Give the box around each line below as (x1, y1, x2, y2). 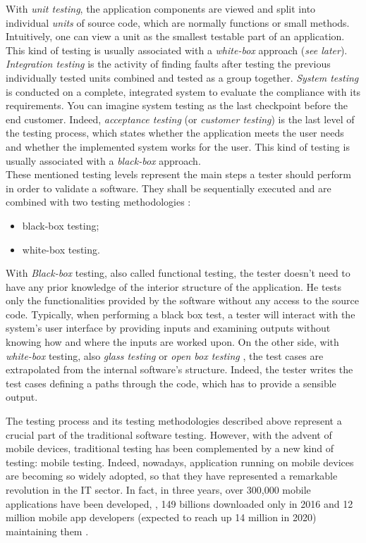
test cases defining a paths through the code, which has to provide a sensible (6, 375, 336, 390)
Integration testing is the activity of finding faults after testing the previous (6, 56, 331, 71)
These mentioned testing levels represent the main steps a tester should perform (6, 167, 351, 182)
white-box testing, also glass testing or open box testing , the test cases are (6, 348, 324, 363)
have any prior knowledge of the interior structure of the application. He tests (6, 279, 342, 294)
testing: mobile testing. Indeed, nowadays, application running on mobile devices (6, 454, 354, 469)
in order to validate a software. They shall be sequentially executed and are (6, 180, 331, 195)
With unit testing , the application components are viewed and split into (6, 1, 316, 15)
